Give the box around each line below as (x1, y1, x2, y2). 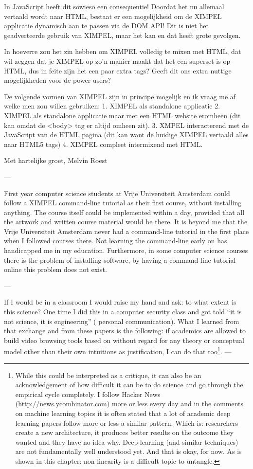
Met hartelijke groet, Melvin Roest (4, 155, 108, 165)
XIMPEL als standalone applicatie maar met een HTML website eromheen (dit (4, 110, 241, 120)
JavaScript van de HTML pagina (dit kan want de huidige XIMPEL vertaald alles (4, 129, 249, 140)
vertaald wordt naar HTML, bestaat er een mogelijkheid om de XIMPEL (4, 11, 222, 21)
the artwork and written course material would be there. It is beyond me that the (4, 216, 248, 227)
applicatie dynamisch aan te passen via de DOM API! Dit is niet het (4, 20, 209, 31)
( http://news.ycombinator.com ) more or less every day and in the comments (15, 398, 244, 409)
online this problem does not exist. (4, 264, 107, 274)
